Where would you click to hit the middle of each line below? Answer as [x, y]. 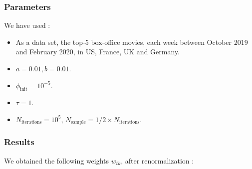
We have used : [27, 25]
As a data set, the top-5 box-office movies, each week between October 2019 [132, 42]
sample [78, 122]
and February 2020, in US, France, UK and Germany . [98, 52]
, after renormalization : [157, 160]
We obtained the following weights [57, 160]
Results [19, 142]
